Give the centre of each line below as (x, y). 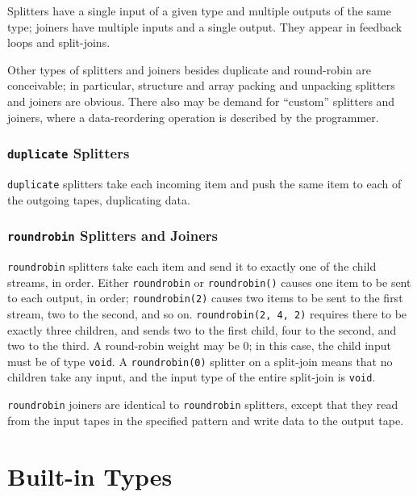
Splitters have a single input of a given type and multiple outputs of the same (199, 11)
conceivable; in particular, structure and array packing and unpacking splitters (201, 85)
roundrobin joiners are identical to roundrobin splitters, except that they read (203, 404)
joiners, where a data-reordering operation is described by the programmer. (193, 117)
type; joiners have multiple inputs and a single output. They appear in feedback (205, 26)
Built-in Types (90, 476)
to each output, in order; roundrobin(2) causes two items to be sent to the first (205, 298)
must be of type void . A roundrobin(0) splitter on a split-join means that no (200, 361)
